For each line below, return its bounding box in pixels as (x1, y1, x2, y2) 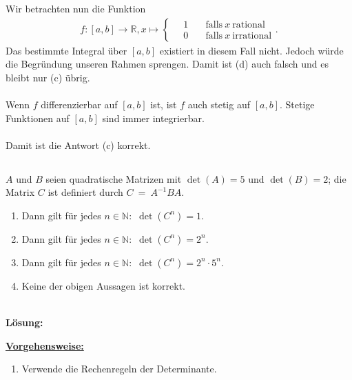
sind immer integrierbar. (102, 110, 205, 125)
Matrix (6, 185, 35, 199)
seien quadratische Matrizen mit (45, 171, 182, 186)
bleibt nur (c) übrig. (6, 70, 90, 84)
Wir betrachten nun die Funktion (6, 1, 146, 15)
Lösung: (6, 315, 43, 330)
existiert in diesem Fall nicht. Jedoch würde (159, 43, 344, 57)
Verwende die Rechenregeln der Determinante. (21, 361, 217, 376)
